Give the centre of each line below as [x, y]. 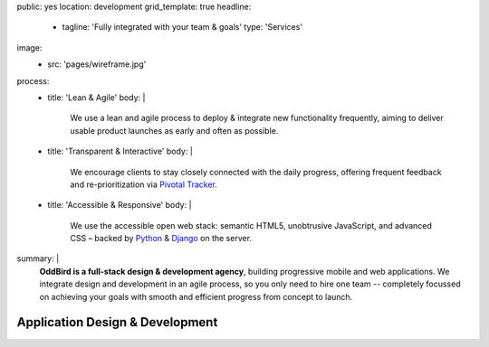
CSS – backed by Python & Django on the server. [161, 239]
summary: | [38, 258]
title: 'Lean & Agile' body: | [96, 97]
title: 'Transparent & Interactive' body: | [120, 151]
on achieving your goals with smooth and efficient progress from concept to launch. [196, 296]
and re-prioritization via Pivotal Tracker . [144, 184]
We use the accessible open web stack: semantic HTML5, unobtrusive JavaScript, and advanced [251, 225]
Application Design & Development [117, 322]
